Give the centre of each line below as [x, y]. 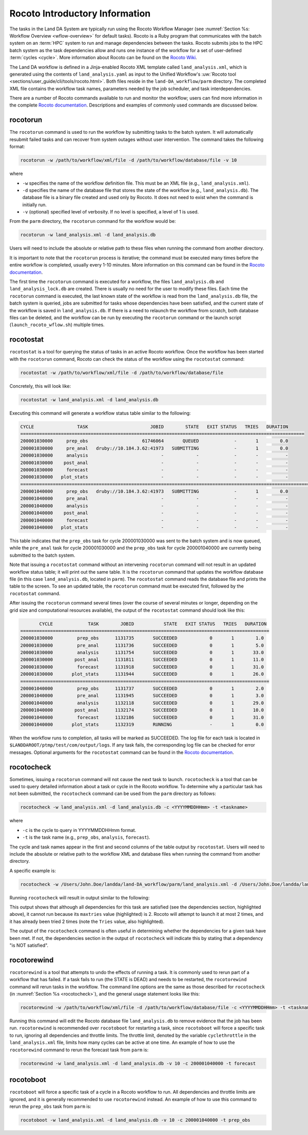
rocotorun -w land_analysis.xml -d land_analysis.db [88, 235]
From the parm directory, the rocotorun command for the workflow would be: [93, 221]
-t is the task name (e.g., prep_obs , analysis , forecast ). [86, 837]
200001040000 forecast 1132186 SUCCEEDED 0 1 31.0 [142, 717]
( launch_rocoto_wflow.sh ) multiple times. [57, 325]
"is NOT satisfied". [29, 945]
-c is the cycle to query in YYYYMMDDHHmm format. [79, 830]
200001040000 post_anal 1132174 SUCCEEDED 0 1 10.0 [142, 710]
